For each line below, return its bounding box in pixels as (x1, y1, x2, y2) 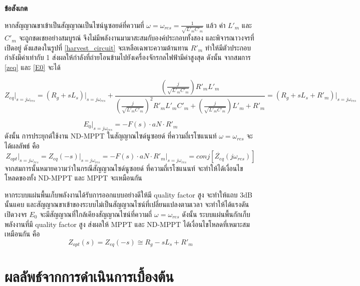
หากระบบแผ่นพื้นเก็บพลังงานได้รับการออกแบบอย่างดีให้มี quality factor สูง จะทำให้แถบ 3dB (5, 189, 252, 199)
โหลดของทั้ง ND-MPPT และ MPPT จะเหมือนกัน (5, 172, 142, 183)
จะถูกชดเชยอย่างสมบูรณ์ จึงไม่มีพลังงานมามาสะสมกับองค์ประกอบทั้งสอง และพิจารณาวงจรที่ (19, 32, 254, 43)
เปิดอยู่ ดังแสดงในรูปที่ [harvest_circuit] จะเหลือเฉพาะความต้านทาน (5, 42, 189, 52)
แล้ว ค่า (206, 19, 226, 30)
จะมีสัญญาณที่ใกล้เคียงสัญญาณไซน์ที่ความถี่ (40, 209, 152, 219)
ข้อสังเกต (5, 3, 28, 13)
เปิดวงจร (5, 209, 27, 219)
